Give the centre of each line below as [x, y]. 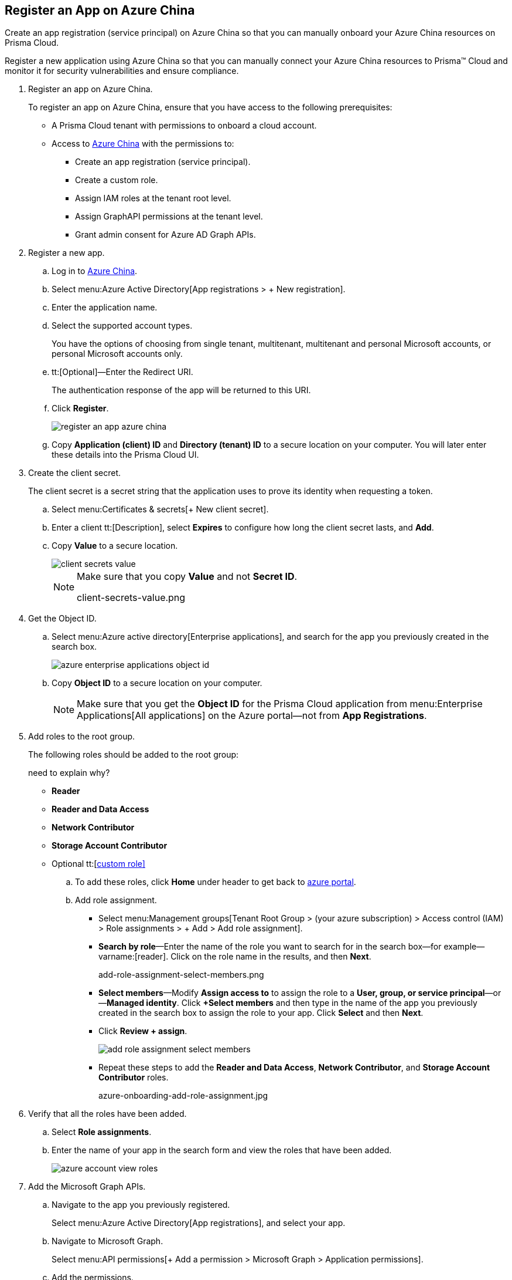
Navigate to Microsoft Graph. [107, 1241]
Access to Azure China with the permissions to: [143, 144]
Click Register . [80, 408]
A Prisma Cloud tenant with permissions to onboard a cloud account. [184, 126]
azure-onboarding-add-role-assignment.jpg [183, 1096]
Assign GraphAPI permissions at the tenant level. [169, 217]
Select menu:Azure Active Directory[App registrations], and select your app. [199, 1223]
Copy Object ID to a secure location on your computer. [157, 683]
